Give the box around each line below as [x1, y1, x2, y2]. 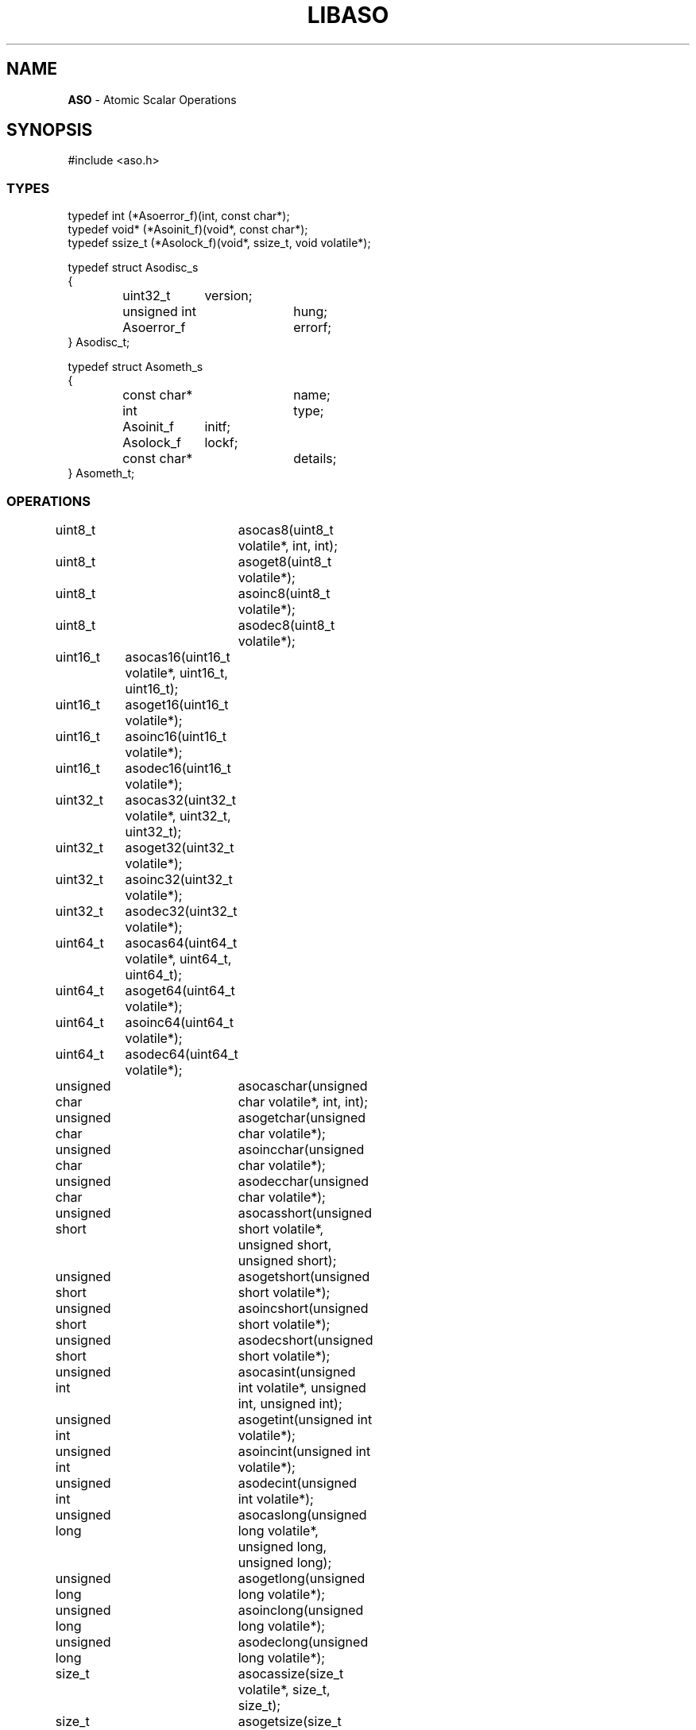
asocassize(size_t [238, 1665, 344, 1682]
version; [204, 288, 253, 304]
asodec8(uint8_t [238, 616, 335, 633]
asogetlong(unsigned [238, 1570, 365, 1586]
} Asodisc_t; [68, 335, 130, 349]
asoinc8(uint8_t [238, 585, 331, 601]
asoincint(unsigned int [238, 1442, 371, 1459]
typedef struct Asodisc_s [68, 261, 199, 275]
